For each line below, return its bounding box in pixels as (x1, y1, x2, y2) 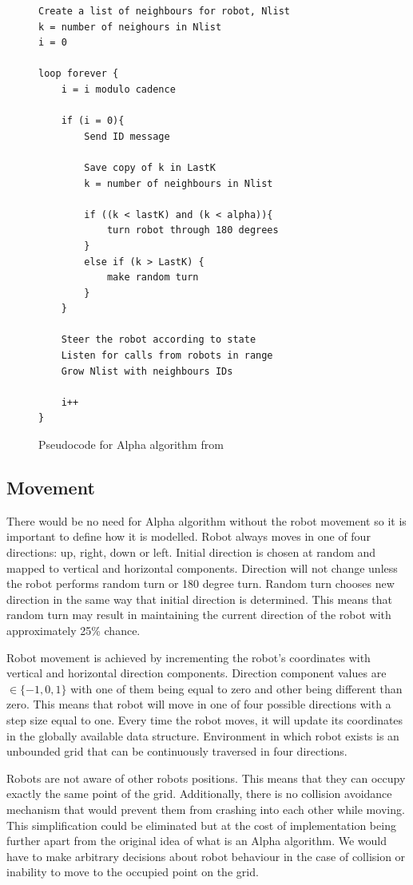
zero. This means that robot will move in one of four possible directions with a (6, 696, 391, 712)
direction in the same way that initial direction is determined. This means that (6, 590, 393, 607)
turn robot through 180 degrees (106, 224, 279, 236)
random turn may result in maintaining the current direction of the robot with (6, 606, 391, 623)
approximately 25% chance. (6, 621, 141, 638)
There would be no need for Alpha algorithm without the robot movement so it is (6, 512, 407, 529)
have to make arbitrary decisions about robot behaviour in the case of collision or (6, 847, 406, 864)
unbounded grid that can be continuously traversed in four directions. (6, 743, 347, 760)
